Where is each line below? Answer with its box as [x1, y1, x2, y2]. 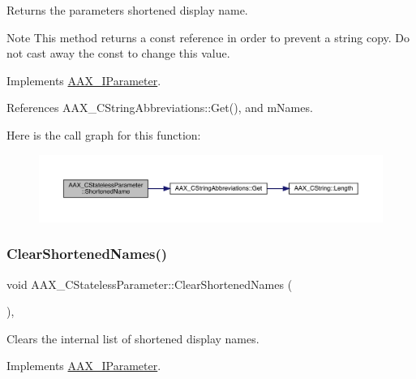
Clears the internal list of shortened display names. [6, 329, 259, 347]
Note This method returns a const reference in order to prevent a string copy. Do [6, 28, 410, 45]
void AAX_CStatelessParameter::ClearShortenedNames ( [6, 275, 293, 292]
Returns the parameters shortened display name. [6, 2, 248, 18]
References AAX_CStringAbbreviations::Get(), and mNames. [6, 99, 313, 116]
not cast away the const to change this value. [6, 45, 230, 62]
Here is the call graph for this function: [6, 126, 201, 143]
